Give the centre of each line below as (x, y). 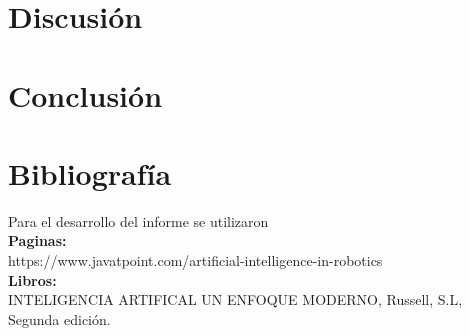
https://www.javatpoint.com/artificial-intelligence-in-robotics (195, 260)
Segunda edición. (59, 318)
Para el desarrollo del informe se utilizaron (138, 220)
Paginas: (37, 240)
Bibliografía (90, 172)
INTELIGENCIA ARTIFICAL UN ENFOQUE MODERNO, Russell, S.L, (235, 299)
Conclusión (85, 94)
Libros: (32, 279)
